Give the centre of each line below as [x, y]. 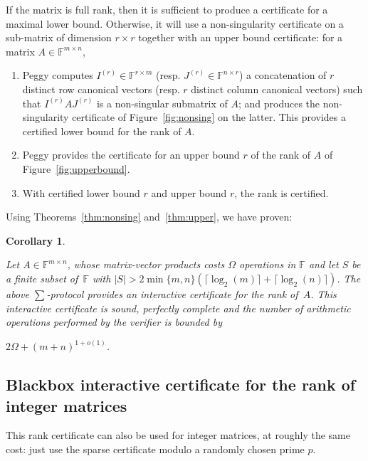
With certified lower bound [81, 192]
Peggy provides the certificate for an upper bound [131, 155]
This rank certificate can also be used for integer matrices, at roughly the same [178, 435]
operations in [268, 264]
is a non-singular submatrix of [162, 103]
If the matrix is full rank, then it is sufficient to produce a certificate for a [167, 9]
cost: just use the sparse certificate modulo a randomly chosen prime [155, 449]
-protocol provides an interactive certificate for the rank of [172, 293]
